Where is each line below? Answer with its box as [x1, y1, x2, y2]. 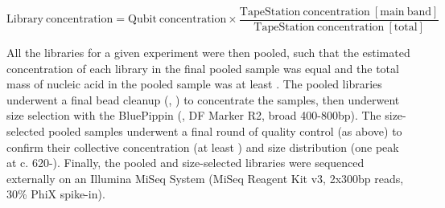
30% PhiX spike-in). [6, 186, 105, 202]
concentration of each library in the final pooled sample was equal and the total [6, 59, 399, 76]
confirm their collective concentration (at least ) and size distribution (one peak [6, 138, 399, 155]
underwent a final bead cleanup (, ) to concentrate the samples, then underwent [6, 91, 400, 108]
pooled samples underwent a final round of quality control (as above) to [48, 123, 402, 140]
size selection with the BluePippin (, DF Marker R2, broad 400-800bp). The [6, 107, 381, 124]
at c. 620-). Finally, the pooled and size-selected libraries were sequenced [6, 154, 365, 171]
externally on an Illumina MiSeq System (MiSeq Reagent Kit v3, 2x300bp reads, [6, 169, 404, 186]
